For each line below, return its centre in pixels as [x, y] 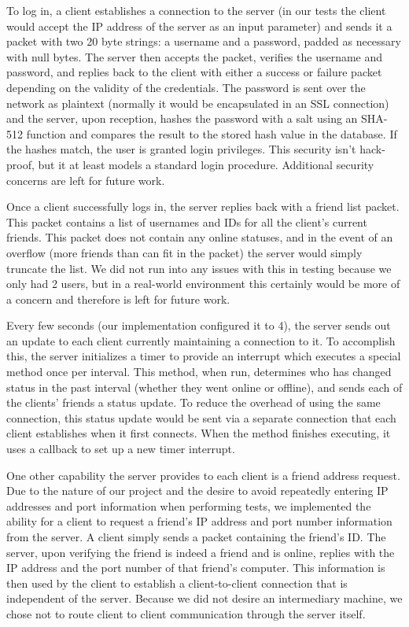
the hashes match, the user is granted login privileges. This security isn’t [181, 149]
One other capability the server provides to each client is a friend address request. [203, 475]
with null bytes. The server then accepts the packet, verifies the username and [195, 56]
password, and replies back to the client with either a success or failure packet [194, 72]
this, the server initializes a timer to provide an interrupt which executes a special [204, 356]
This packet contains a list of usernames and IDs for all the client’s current [187, 221]
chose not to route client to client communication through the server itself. [186, 613]
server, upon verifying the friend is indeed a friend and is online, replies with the [201, 552]
